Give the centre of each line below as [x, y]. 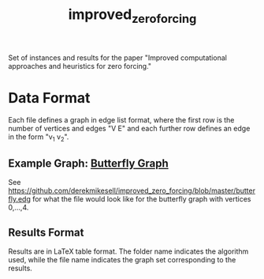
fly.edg [20, 199]
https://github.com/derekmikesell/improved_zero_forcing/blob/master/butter [132, 190]
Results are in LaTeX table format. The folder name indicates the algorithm [128, 251]
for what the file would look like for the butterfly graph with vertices [142, 199]
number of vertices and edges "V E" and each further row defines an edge [129, 128]
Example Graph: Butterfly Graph [88, 163]
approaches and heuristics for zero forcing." [80, 66]
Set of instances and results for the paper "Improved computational [117, 58]
